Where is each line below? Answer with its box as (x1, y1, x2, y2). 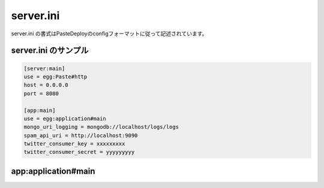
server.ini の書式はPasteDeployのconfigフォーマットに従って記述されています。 (11, 30, 208, 37)
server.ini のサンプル (11, 46, 89, 56)
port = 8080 (23, 90, 59, 97)
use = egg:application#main (23, 115, 106, 122)
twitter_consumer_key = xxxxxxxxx (23, 141, 125, 147)
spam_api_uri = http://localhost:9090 (23, 132, 138, 139)
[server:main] (23, 65, 65, 72)
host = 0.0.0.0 (23, 81, 68, 89)
